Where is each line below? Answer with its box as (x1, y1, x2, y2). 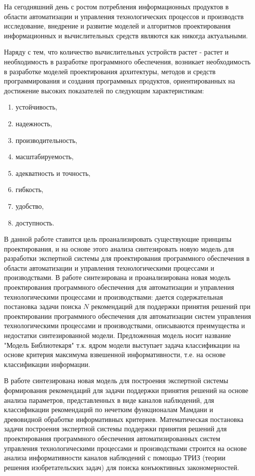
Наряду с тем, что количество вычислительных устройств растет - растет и (4, 47, 229, 57)
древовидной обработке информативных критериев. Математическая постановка (4, 414, 244, 424)
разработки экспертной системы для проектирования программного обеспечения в (4, 253, 250, 263)
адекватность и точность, (15, 168, 90, 178)
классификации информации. (4, 359, 90, 369)
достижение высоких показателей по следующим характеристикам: (4, 85, 204, 95)
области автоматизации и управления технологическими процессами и (4, 262, 214, 273)
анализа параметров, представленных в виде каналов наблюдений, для (4, 394, 214, 405)
